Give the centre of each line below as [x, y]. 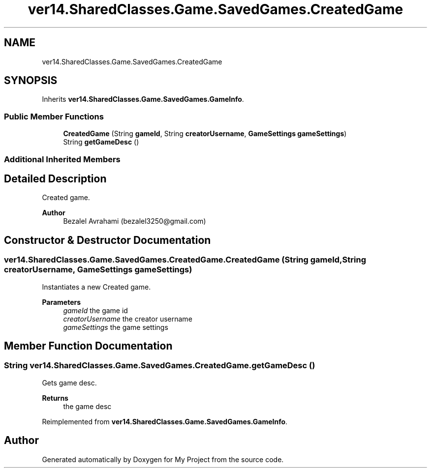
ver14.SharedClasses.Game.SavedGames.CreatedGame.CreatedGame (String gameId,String [185, 260]
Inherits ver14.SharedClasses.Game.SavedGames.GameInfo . [143, 99]
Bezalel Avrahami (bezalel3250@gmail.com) [135, 221]
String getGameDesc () [101, 142]
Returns [55, 398]
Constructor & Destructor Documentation [108, 240]
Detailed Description [55, 178]
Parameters [62, 302]
